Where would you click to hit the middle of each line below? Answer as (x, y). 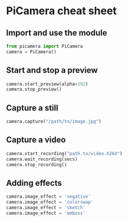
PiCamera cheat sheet (61, 11)
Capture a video (36, 140)
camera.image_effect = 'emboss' (46, 213)
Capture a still (32, 108)
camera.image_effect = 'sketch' (46, 208)
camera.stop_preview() (34, 89)
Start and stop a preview (52, 70)
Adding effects (34, 183)
